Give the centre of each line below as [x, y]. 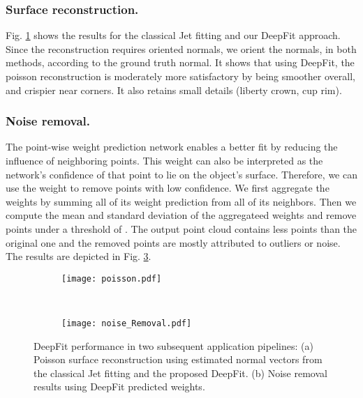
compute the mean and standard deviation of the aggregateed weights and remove [181, 215]
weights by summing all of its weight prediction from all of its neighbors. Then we [181, 201]
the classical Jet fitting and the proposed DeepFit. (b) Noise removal [180, 373]
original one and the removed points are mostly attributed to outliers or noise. [173, 242]
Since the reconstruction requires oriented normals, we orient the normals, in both [181, 48]
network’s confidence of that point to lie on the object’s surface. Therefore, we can [181, 174]
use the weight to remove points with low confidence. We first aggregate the [168, 188]
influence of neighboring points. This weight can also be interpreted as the [164, 160]
